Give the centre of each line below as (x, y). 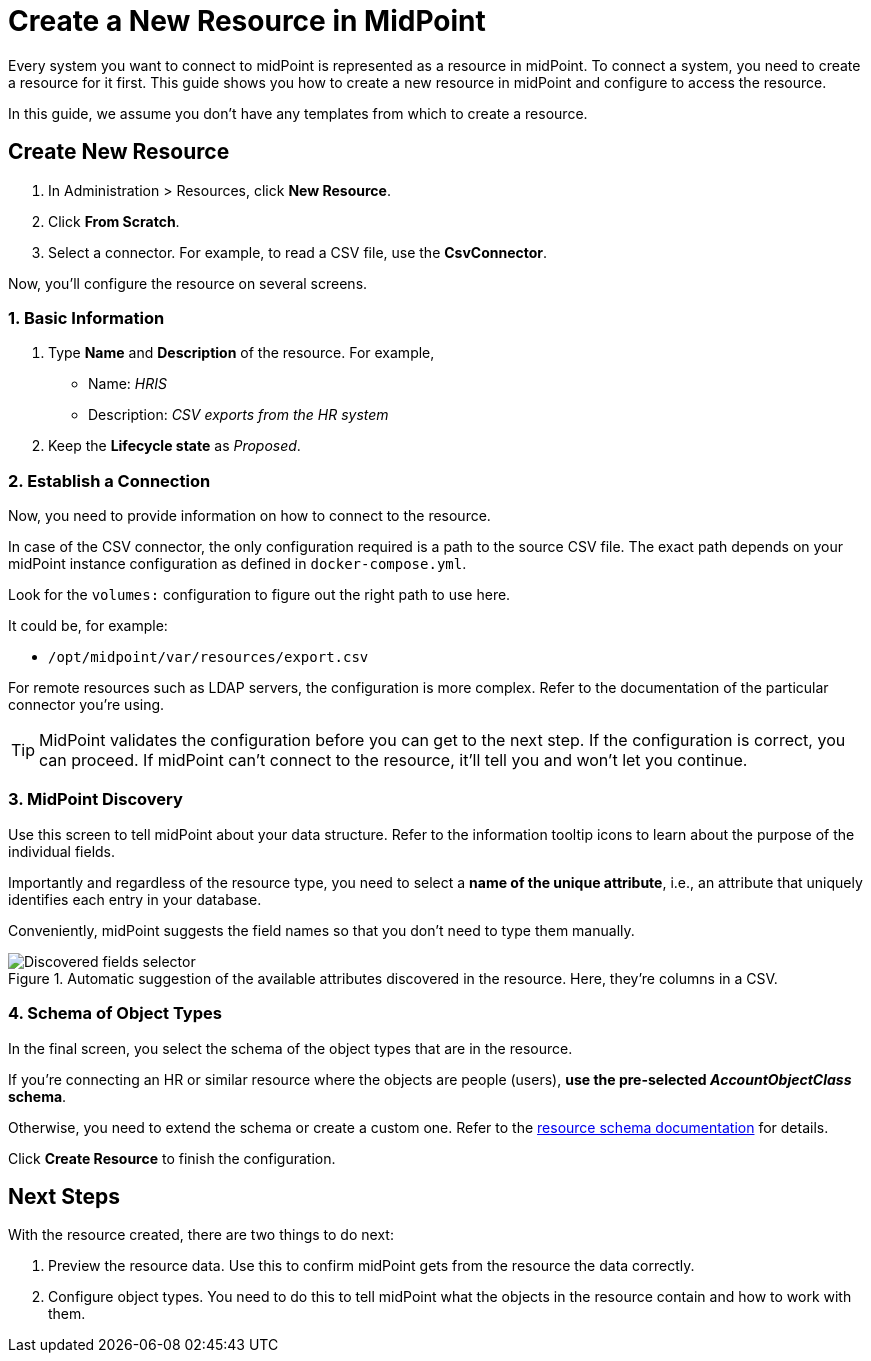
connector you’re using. (86, 705)
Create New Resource (119, 152)
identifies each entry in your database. (135, 899)
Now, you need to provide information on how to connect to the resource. (249, 516)
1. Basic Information (86, 317)
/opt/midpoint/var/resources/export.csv (208, 657)
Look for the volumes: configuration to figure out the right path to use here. (259, 595)
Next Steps (64, 1197)
